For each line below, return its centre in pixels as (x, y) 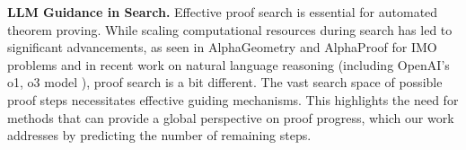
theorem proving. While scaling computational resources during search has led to (230, 29)
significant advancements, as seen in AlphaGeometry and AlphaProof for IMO (222, 47)
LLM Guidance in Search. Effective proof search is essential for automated (223, 12)
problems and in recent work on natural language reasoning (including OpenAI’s (229, 64)
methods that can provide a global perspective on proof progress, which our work (231, 117)
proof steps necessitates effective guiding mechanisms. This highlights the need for (233, 99)
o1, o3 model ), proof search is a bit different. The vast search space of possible (225, 82)
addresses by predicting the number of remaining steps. (159, 135)
